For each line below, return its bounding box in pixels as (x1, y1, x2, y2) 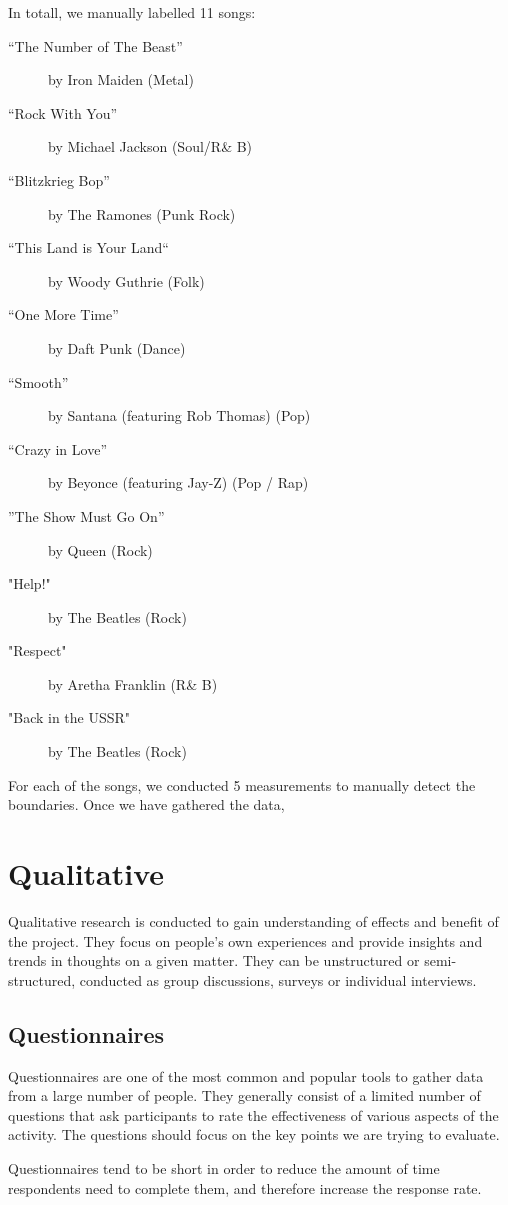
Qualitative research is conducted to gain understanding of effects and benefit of (8, 910, 499, 931)
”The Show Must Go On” (8, 505, 165, 526)
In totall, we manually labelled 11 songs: (8, 2, 256, 22)
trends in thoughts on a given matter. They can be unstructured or (8, 950, 420, 971)
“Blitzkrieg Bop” (8, 169, 110, 190)
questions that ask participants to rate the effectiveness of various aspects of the (8, 1104, 499, 1125)
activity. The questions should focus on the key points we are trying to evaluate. (8, 1124, 500, 1145)
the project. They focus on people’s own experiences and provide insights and (8, 930, 483, 951)
